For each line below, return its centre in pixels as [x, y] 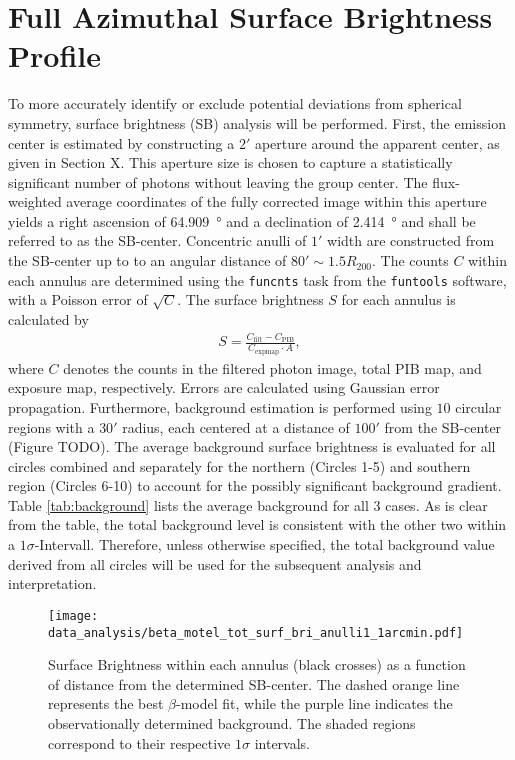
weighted [35, 201]
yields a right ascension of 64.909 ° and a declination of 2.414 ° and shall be [242, 220]
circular [478, 406]
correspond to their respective [139, 742]
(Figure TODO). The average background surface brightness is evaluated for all [252, 446]
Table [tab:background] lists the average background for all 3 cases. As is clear [248, 504]
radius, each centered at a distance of [236, 426]
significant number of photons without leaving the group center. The [218, 181]
